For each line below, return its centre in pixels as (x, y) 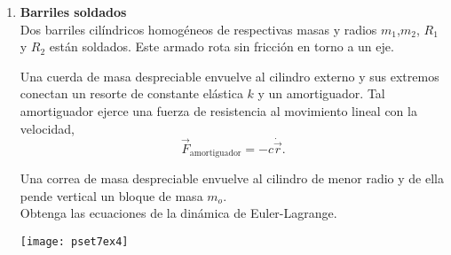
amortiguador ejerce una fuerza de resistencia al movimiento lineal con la (218, 110)
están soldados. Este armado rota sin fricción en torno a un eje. (222, 46)
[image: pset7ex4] (74, 241)
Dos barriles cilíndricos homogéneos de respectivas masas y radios (198, 29)
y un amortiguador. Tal (321, 93)
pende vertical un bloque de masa (111, 195)
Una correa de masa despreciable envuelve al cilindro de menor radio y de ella (232, 178)
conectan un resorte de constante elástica (131, 93)
